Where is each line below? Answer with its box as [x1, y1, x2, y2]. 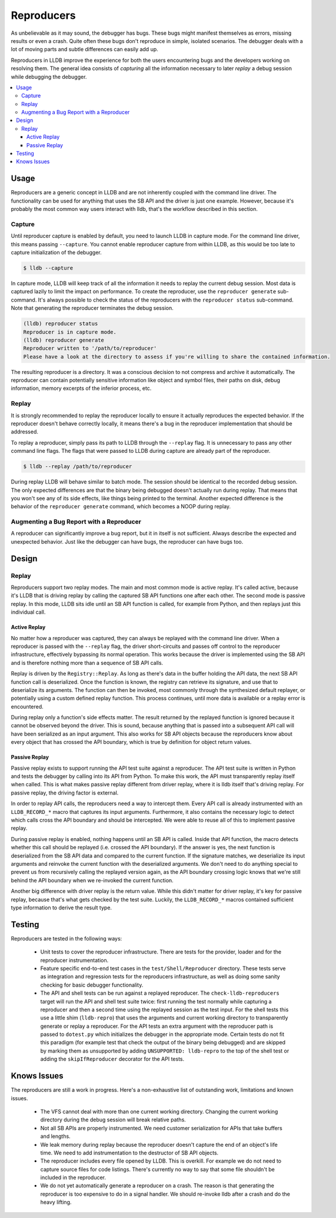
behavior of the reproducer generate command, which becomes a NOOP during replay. [11, 503, 231, 510]
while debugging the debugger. [11, 73, 87, 80]
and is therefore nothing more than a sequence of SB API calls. [11, 659, 164, 666]
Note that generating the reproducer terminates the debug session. [11, 304, 174, 312]
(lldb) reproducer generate [23, 336, 104, 343]
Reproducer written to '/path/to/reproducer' [23, 345, 157, 352]
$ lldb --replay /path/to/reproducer [23, 463, 132, 470]
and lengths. [40, 1133, 71, 1140]
